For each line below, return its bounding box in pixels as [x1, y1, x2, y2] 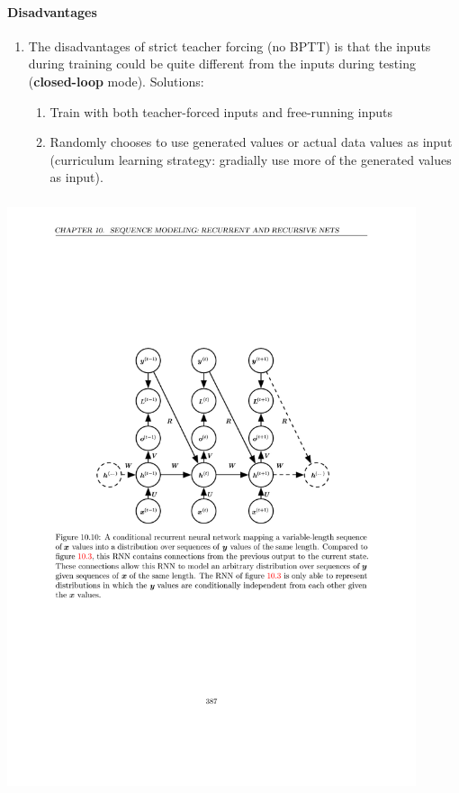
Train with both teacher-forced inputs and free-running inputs [49, 102, 392, 121]
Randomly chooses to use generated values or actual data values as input [49, 132, 453, 151]
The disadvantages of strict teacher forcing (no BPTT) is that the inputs [28, 36, 431, 55]
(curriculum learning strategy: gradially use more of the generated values [49, 150, 452, 169]
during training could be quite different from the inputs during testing [28, 54, 416, 73]
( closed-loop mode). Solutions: [28, 71, 204, 90]
